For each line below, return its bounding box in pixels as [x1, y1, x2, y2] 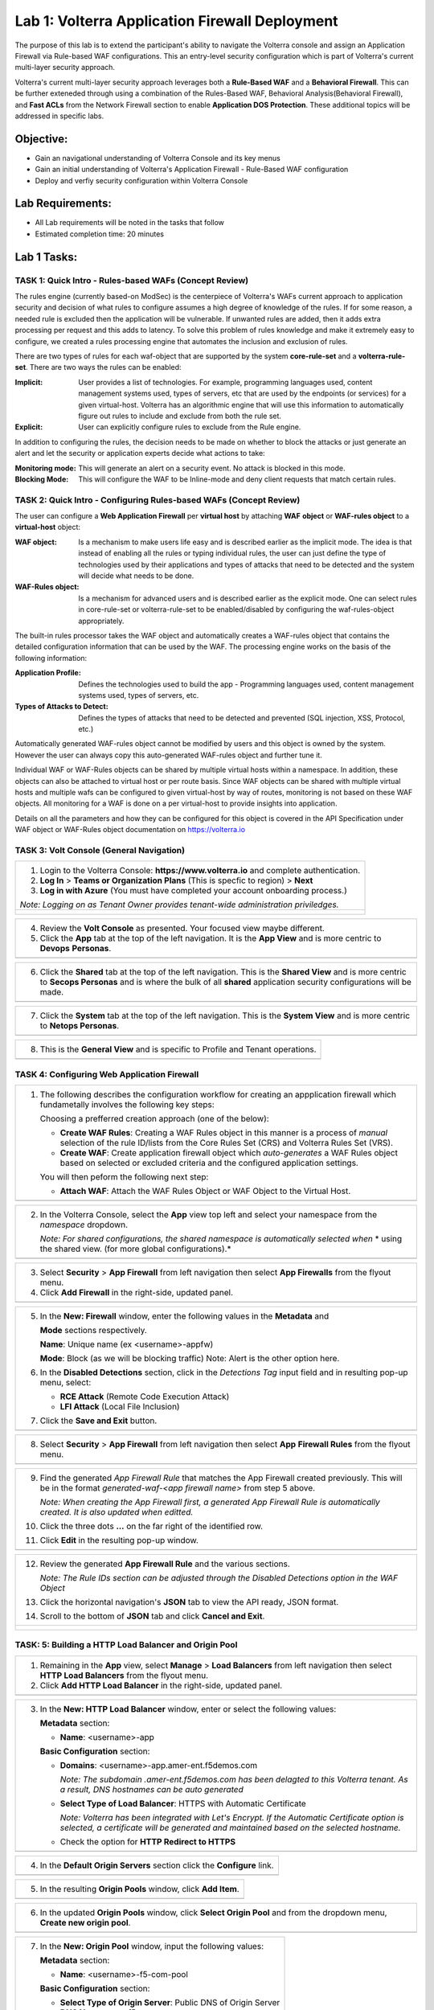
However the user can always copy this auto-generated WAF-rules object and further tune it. [14, 750, 323, 760]
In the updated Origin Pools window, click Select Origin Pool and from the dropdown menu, [39, 1906, 387, 1918]
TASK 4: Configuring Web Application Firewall [14, 1069, 199, 1080]
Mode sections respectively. [39, 1325, 148, 1336]
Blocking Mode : [14, 474, 69, 484]
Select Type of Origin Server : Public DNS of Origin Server [59, 1996, 280, 2008]
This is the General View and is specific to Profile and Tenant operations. [39, 1044, 317, 1055]
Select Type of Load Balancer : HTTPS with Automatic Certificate [59, 1798, 307, 1809]
